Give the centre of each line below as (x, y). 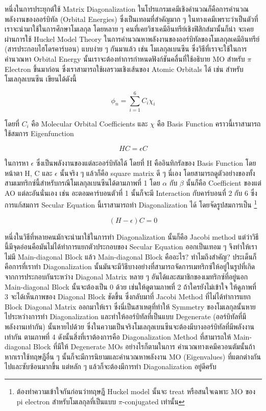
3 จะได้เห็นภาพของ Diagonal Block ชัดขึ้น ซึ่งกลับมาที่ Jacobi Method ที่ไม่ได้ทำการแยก (128, 297)
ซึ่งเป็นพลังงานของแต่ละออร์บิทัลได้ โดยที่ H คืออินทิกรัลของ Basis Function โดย (146, 163)
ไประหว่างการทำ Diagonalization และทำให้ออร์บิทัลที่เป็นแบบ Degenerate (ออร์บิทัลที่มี (126, 316)
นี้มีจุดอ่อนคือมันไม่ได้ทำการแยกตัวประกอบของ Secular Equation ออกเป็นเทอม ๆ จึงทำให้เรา (131, 247)
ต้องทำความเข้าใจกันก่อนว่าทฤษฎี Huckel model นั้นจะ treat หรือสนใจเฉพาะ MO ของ (136, 391)
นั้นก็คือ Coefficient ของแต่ (224, 183)
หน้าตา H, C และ (29, 173)
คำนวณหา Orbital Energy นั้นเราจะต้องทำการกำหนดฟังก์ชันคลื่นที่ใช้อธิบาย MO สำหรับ (125, 58)
